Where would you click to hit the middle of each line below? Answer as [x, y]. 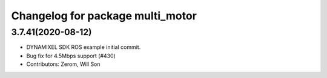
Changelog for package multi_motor [104, 16]
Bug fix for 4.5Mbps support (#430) [71, 56]
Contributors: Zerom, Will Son [63, 64]
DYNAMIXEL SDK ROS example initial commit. [84, 47]
